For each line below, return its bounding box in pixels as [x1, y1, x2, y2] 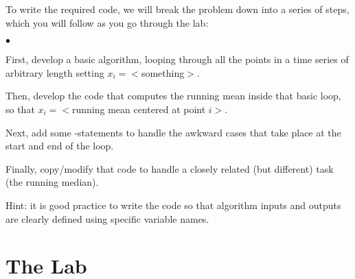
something [141, 65, 185, 80]
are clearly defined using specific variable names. [5, 211, 209, 226]
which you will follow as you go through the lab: [5, 15, 209, 29]
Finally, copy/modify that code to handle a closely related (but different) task [5, 161, 334, 175]
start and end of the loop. [5, 138, 114, 153]
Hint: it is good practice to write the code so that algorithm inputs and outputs [5, 197, 341, 212]
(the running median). [5, 175, 99, 189]
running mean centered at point [72, 101, 206, 116]
